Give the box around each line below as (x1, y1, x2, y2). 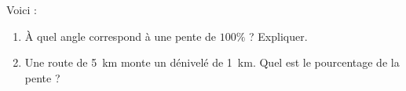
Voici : (6, 2, 37, 17)
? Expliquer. (249, 27, 308, 44)
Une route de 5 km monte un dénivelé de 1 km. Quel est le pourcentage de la (24, 54, 400, 71)
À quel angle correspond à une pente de (24, 27, 217, 44)
